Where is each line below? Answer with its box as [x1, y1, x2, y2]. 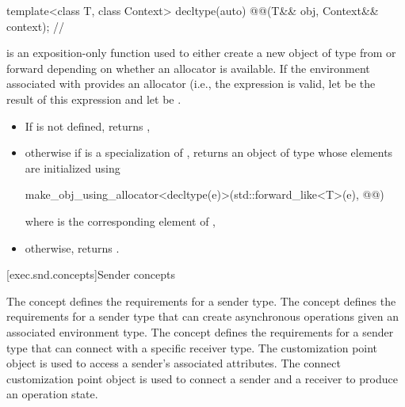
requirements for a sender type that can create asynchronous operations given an [6, 308, 399, 325]
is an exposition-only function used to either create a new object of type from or [6, 44, 396, 61]
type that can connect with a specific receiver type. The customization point [6, 339, 378, 356]
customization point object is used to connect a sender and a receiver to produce [6, 370, 398, 386]
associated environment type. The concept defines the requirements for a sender [6, 323, 394, 340]
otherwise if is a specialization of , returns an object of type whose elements [25, 144, 393, 161]
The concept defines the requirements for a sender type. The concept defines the [6, 292, 396, 309]
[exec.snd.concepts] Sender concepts [6, 266, 175, 283]
